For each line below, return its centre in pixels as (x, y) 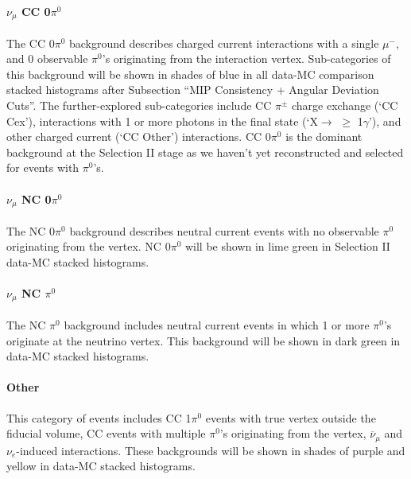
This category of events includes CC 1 (99, 417)
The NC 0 (31, 230)
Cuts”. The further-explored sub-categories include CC (139, 105)
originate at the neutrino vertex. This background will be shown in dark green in (204, 340)
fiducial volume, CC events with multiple (106, 433)
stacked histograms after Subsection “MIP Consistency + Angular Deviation (193, 90)
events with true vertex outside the (291, 417)
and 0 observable (47, 58)
